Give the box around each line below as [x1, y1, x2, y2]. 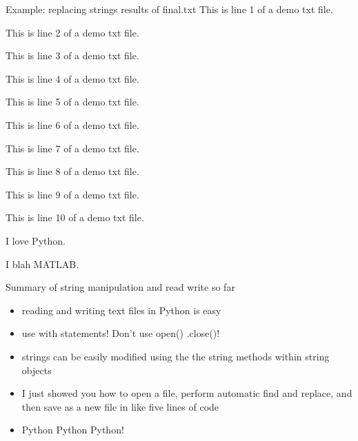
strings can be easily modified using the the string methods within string [21, 349, 330, 363]
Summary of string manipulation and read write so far [6, 280, 235, 294]
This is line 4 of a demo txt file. [6, 71, 139, 85]
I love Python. [6, 233, 66, 247]
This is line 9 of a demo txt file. [6, 187, 139, 201]
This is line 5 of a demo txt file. [6, 94, 139, 109]
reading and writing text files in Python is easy [21, 302, 221, 317]
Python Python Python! [21, 422, 124, 437]
